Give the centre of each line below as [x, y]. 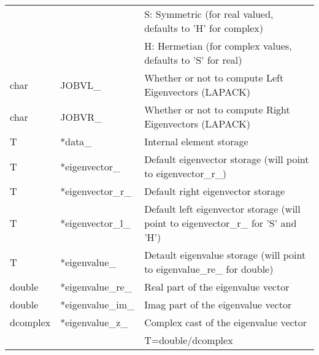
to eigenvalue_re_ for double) [209, 269]
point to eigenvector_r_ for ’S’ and [221, 223]
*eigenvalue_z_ [94, 322]
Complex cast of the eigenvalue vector [226, 322]
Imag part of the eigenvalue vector [218, 304]
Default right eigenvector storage [215, 191]
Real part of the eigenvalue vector [217, 287]
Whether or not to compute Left [214, 78]
